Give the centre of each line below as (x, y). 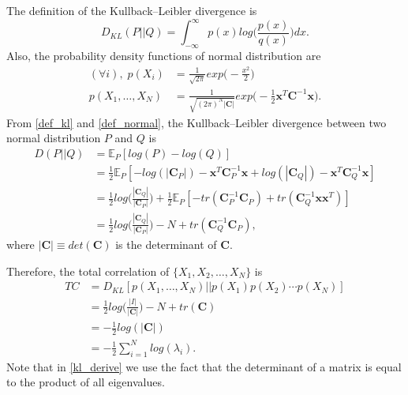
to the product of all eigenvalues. (86, 382)
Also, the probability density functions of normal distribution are (164, 55)
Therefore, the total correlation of (88, 271)
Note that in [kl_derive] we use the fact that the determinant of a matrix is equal (204, 366)
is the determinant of (166, 245)
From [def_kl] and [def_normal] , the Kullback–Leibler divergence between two (197, 122)
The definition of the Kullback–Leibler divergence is (132, 10)
